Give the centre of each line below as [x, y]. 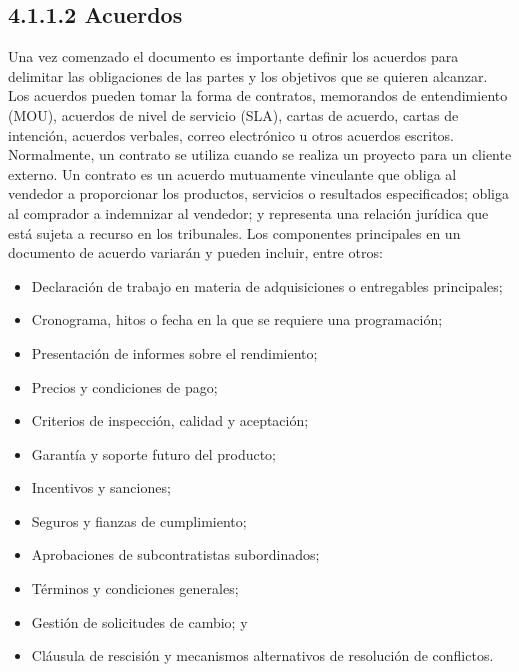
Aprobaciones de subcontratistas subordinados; [175, 554]
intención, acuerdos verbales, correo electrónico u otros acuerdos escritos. [231, 134]
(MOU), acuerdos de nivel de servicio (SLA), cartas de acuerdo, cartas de [233, 114]
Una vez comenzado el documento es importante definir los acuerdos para [233, 56]
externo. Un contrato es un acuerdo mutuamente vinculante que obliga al [232, 173]
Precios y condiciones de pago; [124, 386]
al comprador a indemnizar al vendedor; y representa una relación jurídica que [248, 212]
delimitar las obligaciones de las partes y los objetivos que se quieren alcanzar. [248, 75]
